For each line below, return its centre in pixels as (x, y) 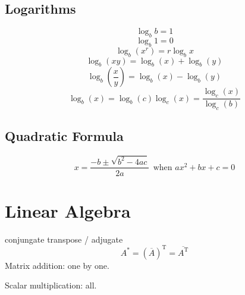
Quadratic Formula (64, 136)
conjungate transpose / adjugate (64, 239)
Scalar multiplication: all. (51, 285)
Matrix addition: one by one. (57, 265)
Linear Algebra (68, 210)
